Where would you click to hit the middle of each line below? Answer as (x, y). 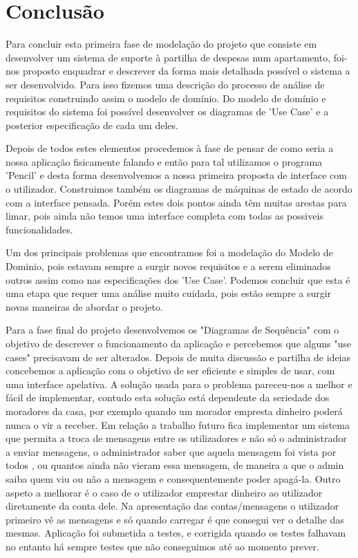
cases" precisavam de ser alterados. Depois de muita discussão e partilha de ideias (178, 357)
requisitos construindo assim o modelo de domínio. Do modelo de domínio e (166, 98)
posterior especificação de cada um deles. (92, 125)
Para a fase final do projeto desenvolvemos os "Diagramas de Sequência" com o (172, 330)
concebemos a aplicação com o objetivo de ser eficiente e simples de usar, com (170, 371)
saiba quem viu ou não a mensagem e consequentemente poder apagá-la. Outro (173, 478)
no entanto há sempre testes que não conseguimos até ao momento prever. (162, 546)
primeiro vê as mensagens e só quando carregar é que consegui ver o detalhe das (175, 519)
